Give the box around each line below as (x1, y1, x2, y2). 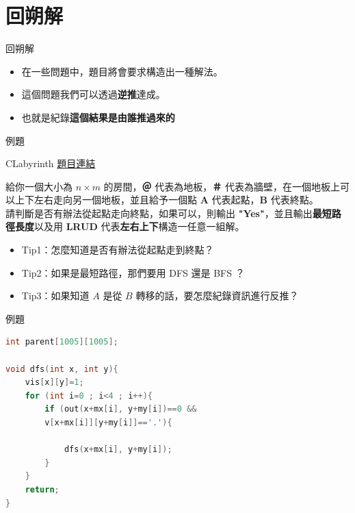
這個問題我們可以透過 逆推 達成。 (21, 87, 166, 101)
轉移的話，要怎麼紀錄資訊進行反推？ (135, 288, 299, 303)
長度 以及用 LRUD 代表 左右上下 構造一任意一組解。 (14, 219, 245, 234)
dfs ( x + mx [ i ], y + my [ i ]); (64, 445, 172, 455)
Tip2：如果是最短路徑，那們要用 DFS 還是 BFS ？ (21, 265, 245, 279)
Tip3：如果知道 (21, 288, 90, 303)
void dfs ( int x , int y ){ (5, 364, 118, 374)
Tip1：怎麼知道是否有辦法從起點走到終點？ (21, 242, 214, 257)
